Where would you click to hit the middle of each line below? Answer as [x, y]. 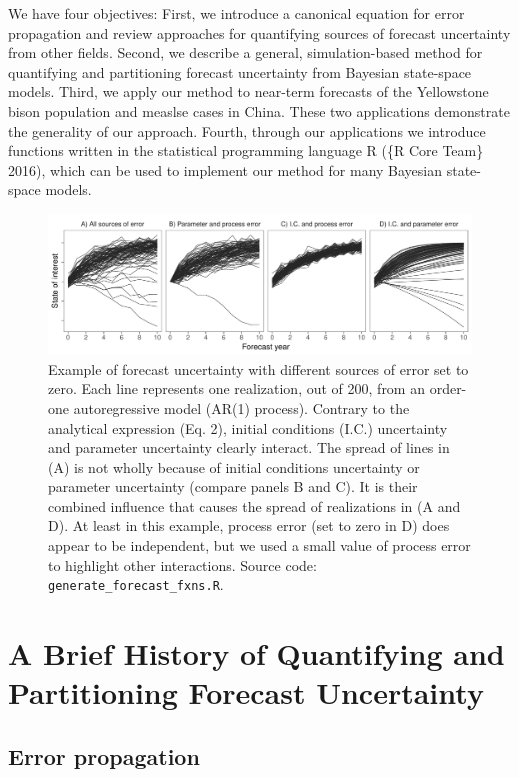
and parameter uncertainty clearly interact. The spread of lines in [249, 447]
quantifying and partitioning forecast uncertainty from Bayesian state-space [240, 71]
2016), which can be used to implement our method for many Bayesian [225, 169]
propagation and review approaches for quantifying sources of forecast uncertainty [259, 32]
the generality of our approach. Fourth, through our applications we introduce [247, 130]
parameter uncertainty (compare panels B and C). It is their [233, 486]
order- [448, 388]
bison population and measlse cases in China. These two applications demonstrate [259, 110]
